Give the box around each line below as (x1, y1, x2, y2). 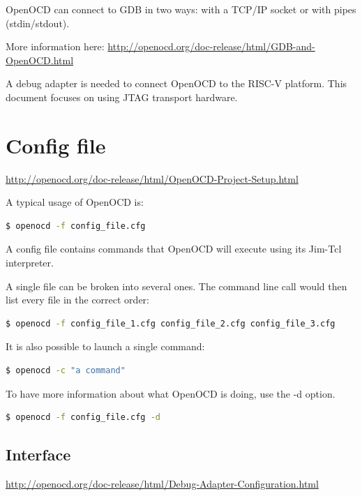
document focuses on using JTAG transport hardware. (6, 89, 238, 104)
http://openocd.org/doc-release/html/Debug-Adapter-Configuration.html (6, 476, 319, 491)
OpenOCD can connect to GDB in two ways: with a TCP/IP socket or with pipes (6, 2, 356, 16)
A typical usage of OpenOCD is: (6, 195, 144, 209)
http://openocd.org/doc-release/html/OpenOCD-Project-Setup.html (6, 171, 299, 186)
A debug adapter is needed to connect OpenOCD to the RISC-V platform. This (6, 76, 347, 91)
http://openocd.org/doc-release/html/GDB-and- (107, 39, 315, 54)
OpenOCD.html (6, 52, 74, 67)
